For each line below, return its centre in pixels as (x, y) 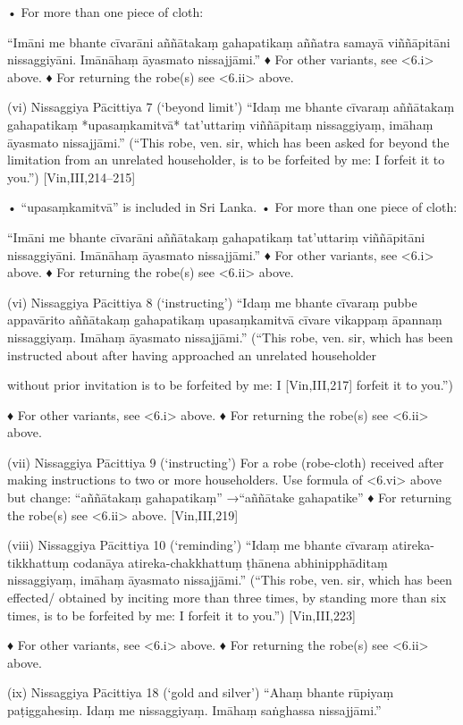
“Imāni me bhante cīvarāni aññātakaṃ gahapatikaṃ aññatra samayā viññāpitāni (229, 42)
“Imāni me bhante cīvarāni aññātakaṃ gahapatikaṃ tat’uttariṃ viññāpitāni (216, 236)
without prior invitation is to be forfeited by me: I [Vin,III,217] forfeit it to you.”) (230, 385)
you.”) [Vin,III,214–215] (72, 177)
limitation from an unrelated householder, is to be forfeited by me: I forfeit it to (226, 160)
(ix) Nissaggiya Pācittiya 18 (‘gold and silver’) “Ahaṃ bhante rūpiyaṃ (201, 692)
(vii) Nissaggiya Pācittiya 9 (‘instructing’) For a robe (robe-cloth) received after (226, 462)
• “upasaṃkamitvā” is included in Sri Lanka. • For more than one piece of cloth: (232, 207)
